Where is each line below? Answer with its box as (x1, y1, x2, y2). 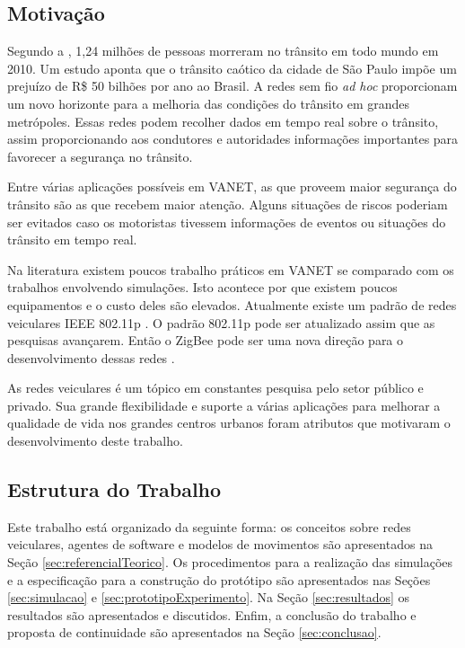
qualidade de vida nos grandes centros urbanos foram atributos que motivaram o (7, 413, 451, 432)
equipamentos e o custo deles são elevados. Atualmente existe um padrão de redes (7, 295, 457, 314)
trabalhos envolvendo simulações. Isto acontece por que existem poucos (7, 278, 398, 297)
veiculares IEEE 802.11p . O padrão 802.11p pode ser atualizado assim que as (7, 313, 435, 332)
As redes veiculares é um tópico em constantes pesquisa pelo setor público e (7, 378, 424, 397)
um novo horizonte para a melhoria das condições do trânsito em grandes (7, 93, 410, 112)
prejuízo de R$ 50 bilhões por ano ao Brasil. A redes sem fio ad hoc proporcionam (7, 76, 458, 95)
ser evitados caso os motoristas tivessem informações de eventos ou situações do (7, 212, 446, 231)
